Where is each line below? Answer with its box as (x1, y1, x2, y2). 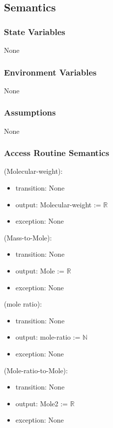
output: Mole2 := (15, 398, 68, 408)
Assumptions (4, 106, 56, 118)
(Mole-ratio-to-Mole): (4, 365, 68, 375)
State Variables (4, 25, 65, 38)
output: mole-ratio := (15, 332, 81, 342)
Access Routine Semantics (4, 147, 110, 159)
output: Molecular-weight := (15, 199, 101, 209)
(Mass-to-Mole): (4, 232, 52, 242)
